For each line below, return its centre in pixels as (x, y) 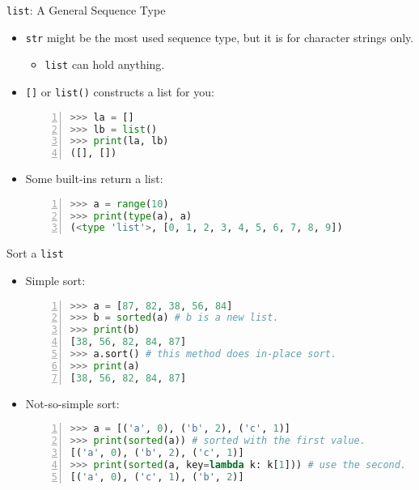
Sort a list (35, 253)
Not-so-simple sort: (72, 403)
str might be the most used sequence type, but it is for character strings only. (220, 37)
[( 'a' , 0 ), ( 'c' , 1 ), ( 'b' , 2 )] (157, 477)
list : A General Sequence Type (86, 10)
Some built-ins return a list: (94, 179)
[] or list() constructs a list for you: (120, 91)
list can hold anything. (105, 64)
